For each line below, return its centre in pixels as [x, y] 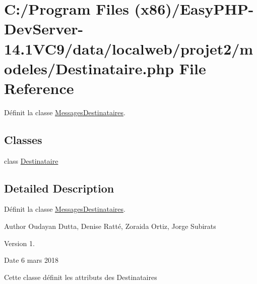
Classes [23, 139]
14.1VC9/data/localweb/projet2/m [129, 48]
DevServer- [44, 29]
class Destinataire [31, 160]
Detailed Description [59, 188]
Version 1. [19, 243]
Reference [39, 88]
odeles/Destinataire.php [89, 68]
